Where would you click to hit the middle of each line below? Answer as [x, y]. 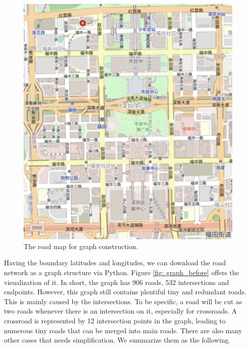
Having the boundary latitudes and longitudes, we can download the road [115, 263]
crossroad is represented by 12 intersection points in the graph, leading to [115, 320]
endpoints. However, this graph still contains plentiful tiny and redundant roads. [125, 292]
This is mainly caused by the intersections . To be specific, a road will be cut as [123, 301]
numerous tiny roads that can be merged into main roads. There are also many [123, 330]
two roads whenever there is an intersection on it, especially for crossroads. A [121, 311]
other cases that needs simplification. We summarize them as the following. [117, 340]
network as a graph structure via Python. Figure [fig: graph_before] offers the [122, 272]
